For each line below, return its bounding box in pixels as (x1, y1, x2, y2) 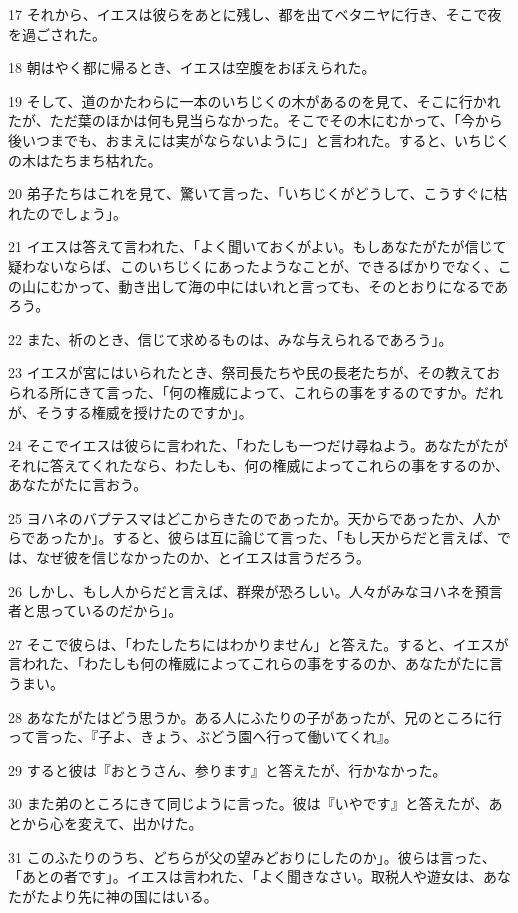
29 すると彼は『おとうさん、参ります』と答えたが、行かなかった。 (8, 759, 447, 780)
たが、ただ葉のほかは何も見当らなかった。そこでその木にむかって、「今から (8, 110, 503, 131)
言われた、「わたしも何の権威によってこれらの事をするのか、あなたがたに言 (8, 653, 503, 674)
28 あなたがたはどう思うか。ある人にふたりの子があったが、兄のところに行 (8, 706, 503, 727)
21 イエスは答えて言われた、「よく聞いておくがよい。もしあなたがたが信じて (8, 236, 507, 257)
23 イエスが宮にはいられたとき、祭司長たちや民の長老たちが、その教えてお (8, 362, 501, 383)
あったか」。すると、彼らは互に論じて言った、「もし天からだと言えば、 (35, 527, 497, 548)
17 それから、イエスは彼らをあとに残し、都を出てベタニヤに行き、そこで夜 (8, 4, 502, 24)
